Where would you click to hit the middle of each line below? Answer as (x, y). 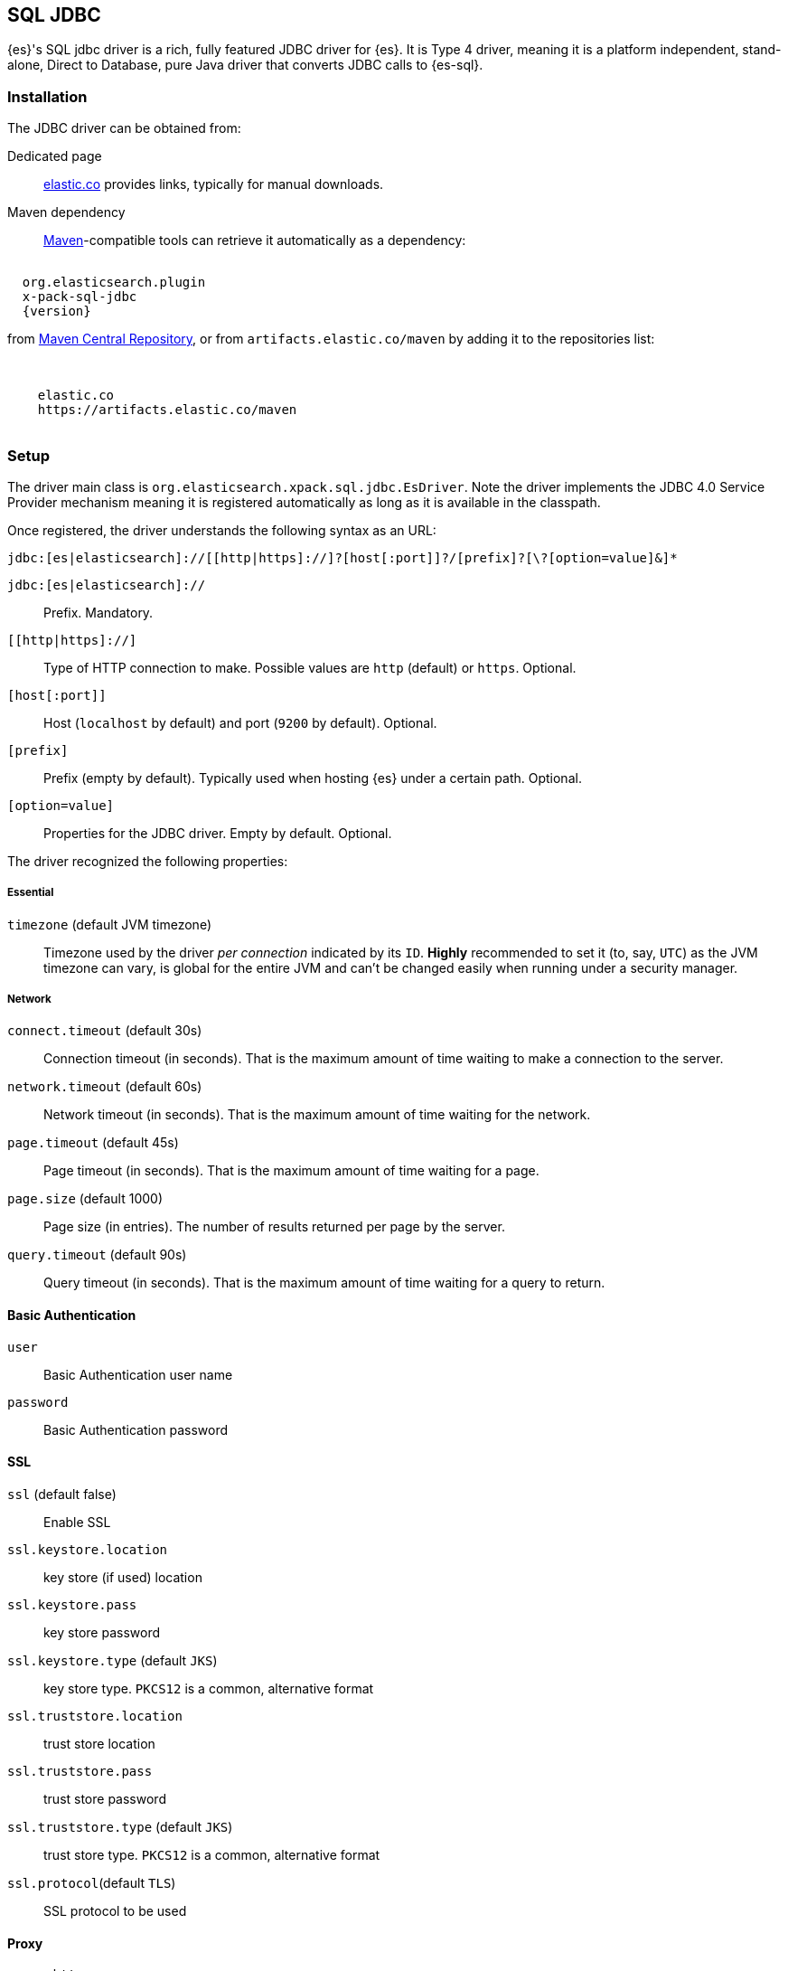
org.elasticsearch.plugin (114, 283)
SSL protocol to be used (115, 1910)
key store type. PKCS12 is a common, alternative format (209, 1688)
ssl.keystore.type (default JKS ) (113, 1660)
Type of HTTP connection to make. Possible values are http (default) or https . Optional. (310, 667)
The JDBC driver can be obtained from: (124, 128)
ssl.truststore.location (95, 1716)
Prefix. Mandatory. (98, 612)
